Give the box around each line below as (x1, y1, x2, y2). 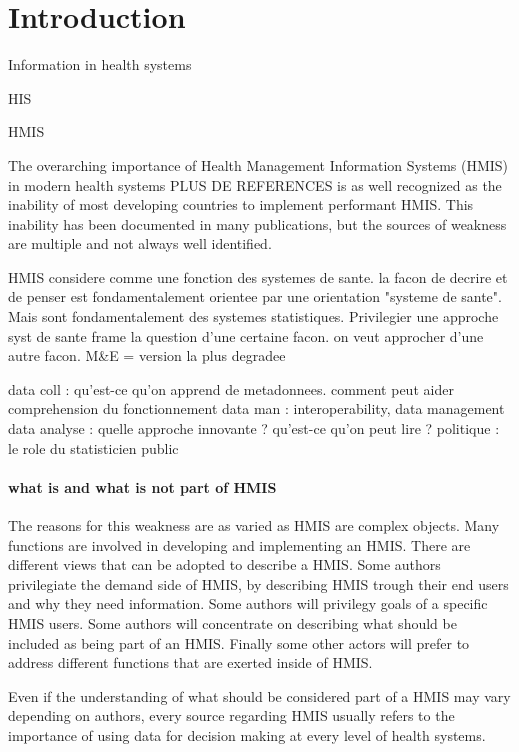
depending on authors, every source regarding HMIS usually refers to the (8, 705, 455, 726)
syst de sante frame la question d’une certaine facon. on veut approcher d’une (8, 325, 484, 346)
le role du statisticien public (8, 437, 179, 458)
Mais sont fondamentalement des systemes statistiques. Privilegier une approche (8, 306, 499, 327)
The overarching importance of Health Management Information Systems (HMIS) (8, 154, 509, 175)
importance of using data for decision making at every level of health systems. (8, 724, 486, 745)
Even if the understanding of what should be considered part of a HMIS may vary (8, 685, 511, 706)
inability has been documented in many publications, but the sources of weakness (8, 213, 507, 234)
